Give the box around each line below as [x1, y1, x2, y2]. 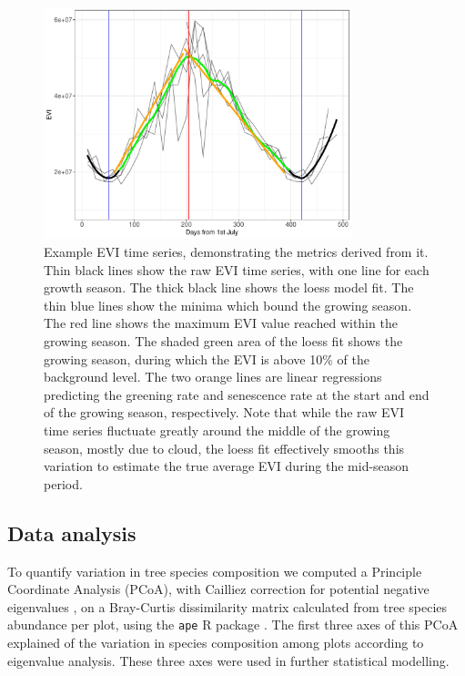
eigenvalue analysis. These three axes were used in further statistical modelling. [7, 650, 450, 670]
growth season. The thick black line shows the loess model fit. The [44, 278, 414, 297]
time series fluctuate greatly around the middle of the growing [44, 420, 390, 439]
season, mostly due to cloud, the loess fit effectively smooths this [44, 438, 405, 457]
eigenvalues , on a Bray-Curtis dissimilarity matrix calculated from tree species [7, 597, 448, 616]
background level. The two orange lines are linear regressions [44, 367, 382, 386]
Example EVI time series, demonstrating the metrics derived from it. [44, 241, 429, 261]
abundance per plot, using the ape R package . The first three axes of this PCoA [7, 615, 459, 634]
